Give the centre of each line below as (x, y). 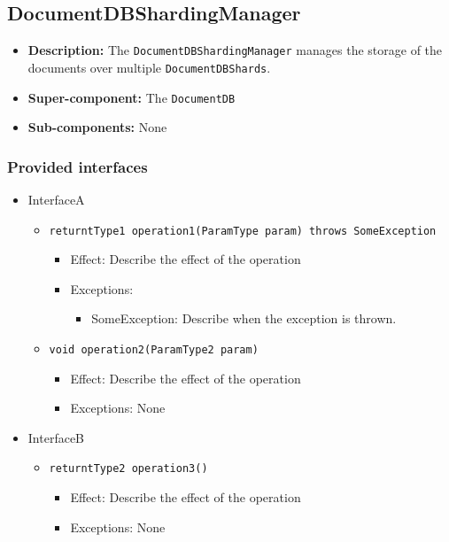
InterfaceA (56, 199)
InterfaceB (56, 437)
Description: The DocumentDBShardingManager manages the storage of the (235, 50)
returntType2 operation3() (128, 469)
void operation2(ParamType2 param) (154, 350)
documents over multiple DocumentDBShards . (149, 67)
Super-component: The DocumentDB (132, 97)
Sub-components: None (97, 127)
